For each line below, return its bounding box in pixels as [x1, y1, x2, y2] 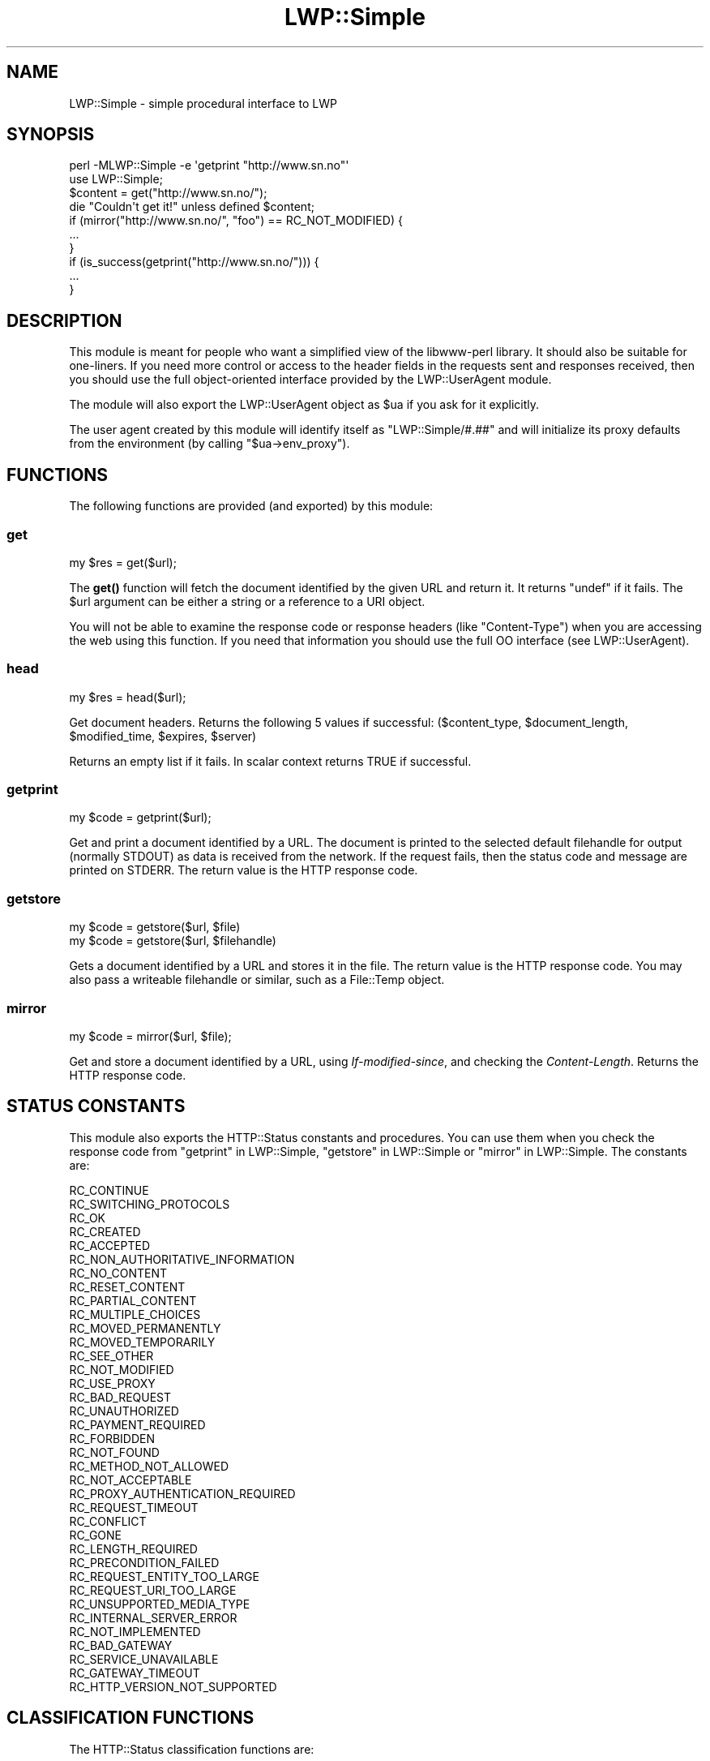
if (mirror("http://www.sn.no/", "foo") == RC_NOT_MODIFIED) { [69, 213, 403, 228]
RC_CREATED [69, 1224, 141, 1239]
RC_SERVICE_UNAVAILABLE [69, 1651, 219, 1666]
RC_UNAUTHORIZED [69, 1403, 179, 1418]
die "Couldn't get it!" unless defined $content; [69, 200, 314, 214]
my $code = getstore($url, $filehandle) [69, 934, 276, 948]
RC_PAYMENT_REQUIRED [69, 1417, 206, 1432]
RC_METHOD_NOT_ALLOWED [69, 1458, 229, 1473]
